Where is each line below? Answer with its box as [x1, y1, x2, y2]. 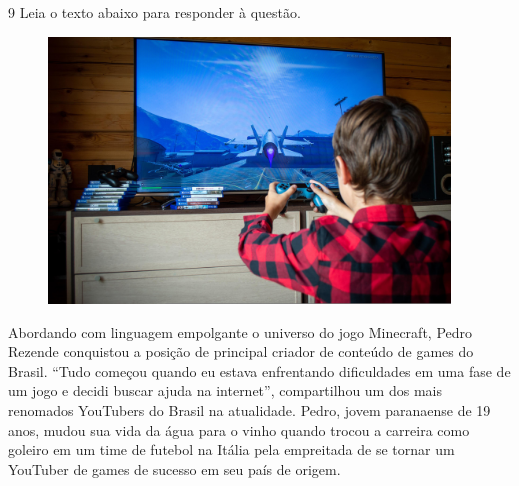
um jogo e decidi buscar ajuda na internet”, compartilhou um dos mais [8, 380, 442, 401]
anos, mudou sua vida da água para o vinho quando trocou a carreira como [8, 419, 470, 440]
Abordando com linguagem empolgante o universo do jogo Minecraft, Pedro [8, 321, 473, 342]
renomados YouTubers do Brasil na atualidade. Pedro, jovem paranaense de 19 [8, 400, 491, 421]
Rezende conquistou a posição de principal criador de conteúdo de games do [8, 341, 474, 362]
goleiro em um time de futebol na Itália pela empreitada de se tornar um [8, 439, 455, 460]
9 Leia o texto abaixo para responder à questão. [8, 2, 301, 22]
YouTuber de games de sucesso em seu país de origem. [8, 458, 341, 479]
